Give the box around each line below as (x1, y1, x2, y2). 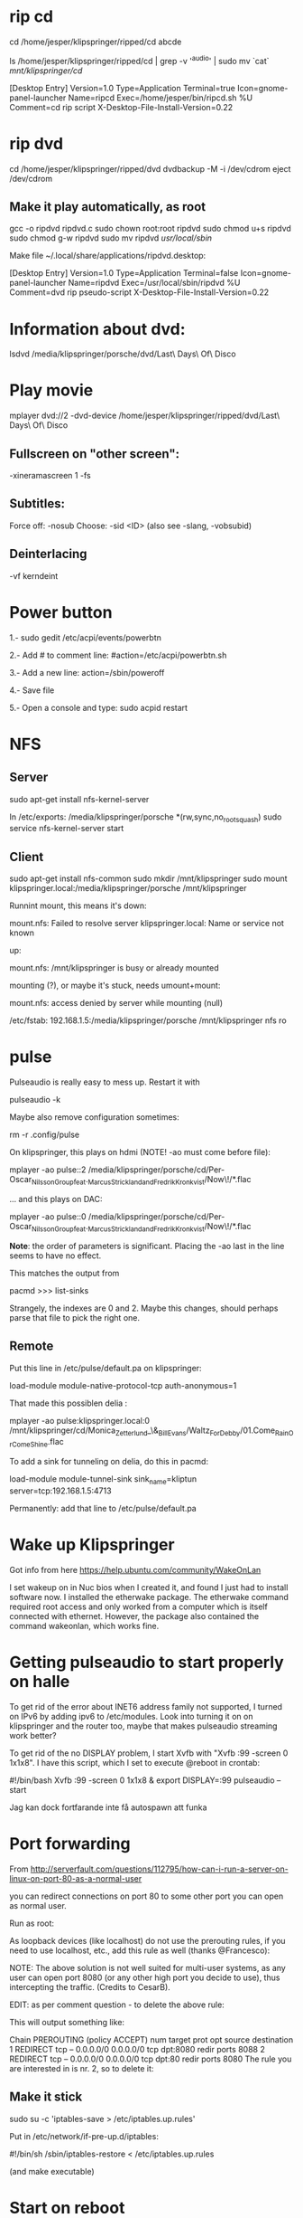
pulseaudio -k (9, 1095, 61, 1105)
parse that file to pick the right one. (9, 1312, 140, 1322)
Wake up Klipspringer (9, 1535, 175, 1555)
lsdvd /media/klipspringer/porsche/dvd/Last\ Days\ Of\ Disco (9, 348, 236, 359)
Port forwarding (9, 1834, 131, 1853)
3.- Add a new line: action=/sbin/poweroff (9, 667, 165, 678)
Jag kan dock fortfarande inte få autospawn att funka (9, 1802, 207, 1813)
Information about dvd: (9, 318, 187, 339)
